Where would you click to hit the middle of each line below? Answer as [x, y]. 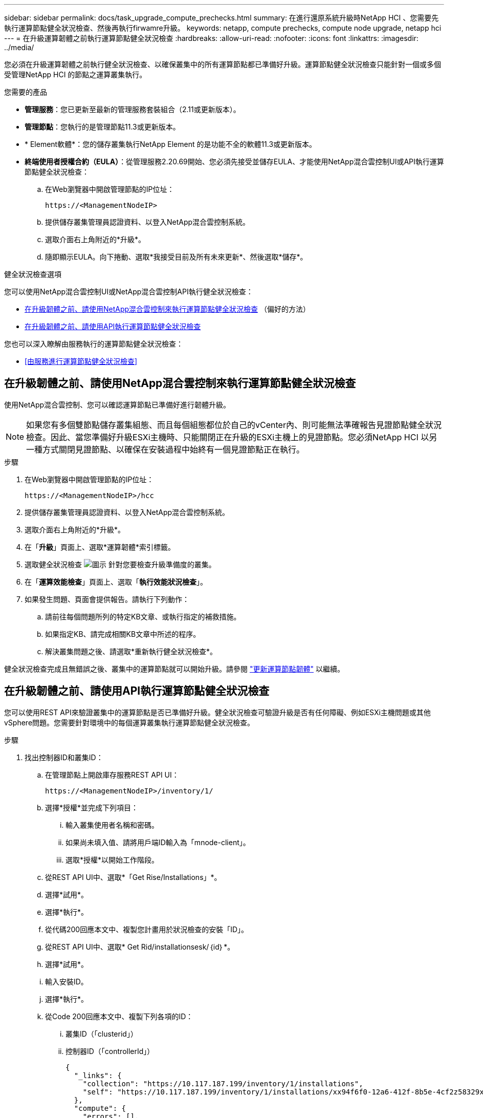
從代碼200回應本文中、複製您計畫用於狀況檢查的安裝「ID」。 [147, 929]
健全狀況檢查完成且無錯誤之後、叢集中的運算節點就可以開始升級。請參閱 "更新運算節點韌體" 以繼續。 [174, 669]
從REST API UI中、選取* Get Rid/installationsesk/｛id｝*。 [140, 947]
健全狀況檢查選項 [33, 274]
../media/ [19, 47]
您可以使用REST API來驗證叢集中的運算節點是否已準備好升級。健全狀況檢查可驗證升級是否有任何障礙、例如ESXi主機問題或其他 [217, 712]
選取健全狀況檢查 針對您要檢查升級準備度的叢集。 [120, 564]
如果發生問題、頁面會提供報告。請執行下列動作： [107, 599]
